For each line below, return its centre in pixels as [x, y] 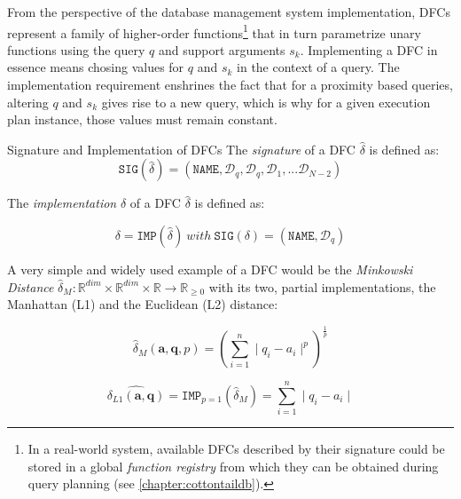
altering [28, 102]
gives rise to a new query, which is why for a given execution [266, 102]
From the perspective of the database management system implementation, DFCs [229, 12]
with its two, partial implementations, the [322, 286]
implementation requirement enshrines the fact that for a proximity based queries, [230, 85]
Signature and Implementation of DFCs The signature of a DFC [181, 149]
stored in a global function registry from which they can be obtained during [233, 466]
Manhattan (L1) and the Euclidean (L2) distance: [143, 304]
